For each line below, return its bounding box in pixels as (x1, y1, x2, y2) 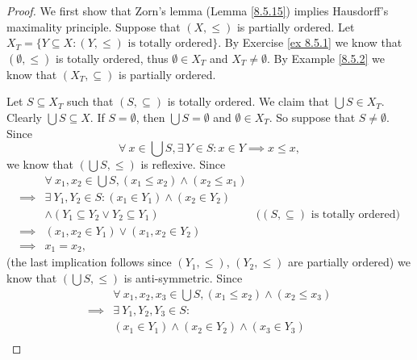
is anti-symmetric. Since (123, 269, 243, 286)
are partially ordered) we (288, 253, 411, 270)
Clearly (6, 108, 42, 125)
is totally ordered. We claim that (167, 93, 330, 110)
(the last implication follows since (6, 253, 172, 270)
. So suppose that (269, 108, 356, 125)
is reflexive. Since (140, 156, 226, 173)
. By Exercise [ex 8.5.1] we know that (218, 34, 402, 51)
